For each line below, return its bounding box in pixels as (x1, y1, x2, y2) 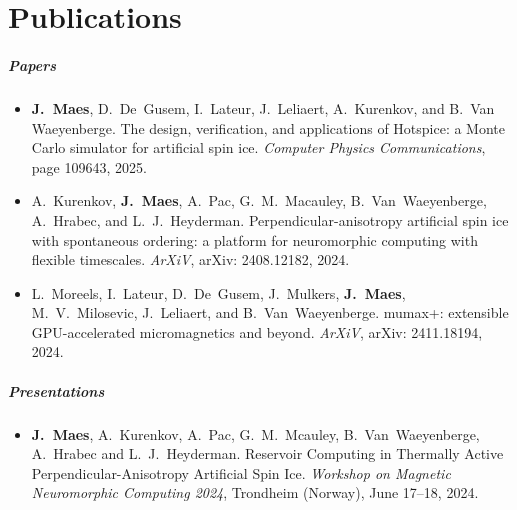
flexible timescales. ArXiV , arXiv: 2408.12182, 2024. (31, 249, 350, 270)
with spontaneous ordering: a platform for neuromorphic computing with (31, 229, 478, 250)
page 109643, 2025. (31, 156, 147, 177)
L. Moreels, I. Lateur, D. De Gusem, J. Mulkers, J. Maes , (31, 282, 406, 303)
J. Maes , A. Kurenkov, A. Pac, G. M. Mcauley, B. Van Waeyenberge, (31, 423, 480, 444)
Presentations (8, 380, 105, 401)
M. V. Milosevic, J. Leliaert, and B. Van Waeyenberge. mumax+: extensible (31, 302, 509, 323)
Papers (8, 54, 57, 75)
